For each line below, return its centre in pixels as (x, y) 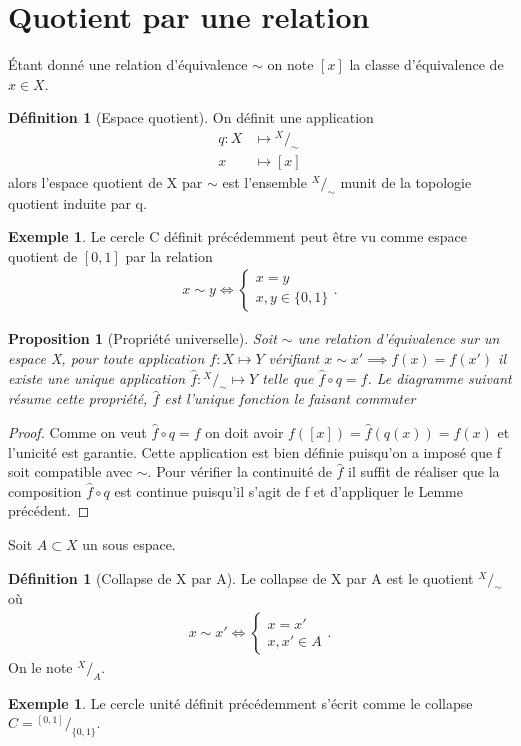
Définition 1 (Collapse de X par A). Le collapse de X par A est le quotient (241, 577)
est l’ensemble (264, 181)
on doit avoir (244, 432)
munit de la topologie (406, 181)
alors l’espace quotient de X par (105, 181)
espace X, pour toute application (106, 358)
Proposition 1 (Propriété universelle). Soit (142, 338)
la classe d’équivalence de (426, 64)
